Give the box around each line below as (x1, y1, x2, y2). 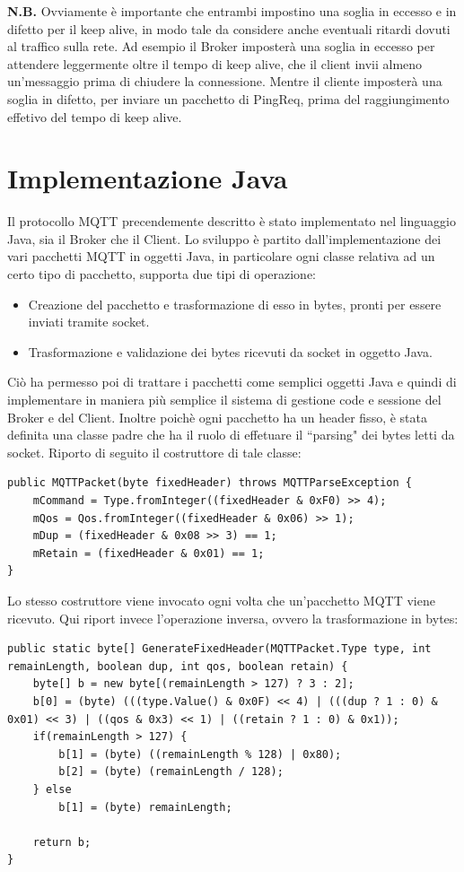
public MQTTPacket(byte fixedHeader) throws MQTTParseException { (7, 476, 413, 490)
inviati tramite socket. (28, 312, 150, 331)
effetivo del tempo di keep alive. (7, 107, 182, 126)
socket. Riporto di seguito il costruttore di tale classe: (7, 442, 302, 461)
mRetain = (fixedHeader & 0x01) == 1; (32, 546, 265, 560)
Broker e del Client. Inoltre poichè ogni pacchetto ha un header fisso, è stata (7, 407, 427, 426)
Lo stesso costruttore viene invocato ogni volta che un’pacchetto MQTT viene (7, 590, 435, 609)
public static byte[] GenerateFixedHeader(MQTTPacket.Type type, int (7, 642, 432, 656)
